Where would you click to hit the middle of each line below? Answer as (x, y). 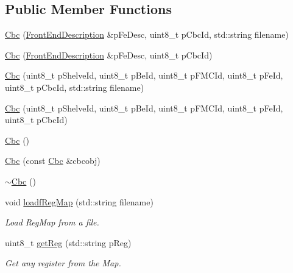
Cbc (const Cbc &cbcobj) (53, 161)
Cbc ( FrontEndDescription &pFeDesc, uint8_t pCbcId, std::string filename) (147, 34)
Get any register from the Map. (63, 263)
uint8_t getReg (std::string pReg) (68, 242)
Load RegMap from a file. (52, 222)
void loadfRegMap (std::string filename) (79, 201)
